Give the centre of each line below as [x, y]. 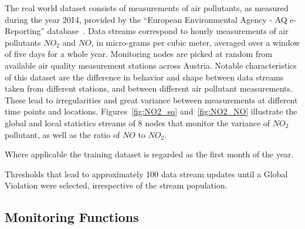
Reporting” [25, 31]
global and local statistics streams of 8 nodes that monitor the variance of [138, 122]
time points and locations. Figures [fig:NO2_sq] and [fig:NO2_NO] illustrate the [151, 111]
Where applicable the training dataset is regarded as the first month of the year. [149, 154]
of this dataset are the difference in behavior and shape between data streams [144, 77]
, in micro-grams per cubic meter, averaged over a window [196, 42]
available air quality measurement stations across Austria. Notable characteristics [151, 65]
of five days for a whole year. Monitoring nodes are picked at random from [139, 54]
